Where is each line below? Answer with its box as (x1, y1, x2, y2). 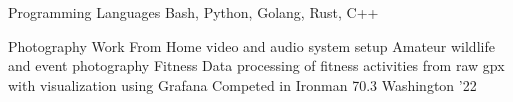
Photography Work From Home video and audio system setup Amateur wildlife (8, 35, 495, 56)
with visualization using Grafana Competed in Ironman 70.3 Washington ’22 (8, 74, 477, 95)
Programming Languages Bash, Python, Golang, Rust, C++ (8, 2, 379, 22)
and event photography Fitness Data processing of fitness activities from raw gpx (8, 55, 505, 76)
